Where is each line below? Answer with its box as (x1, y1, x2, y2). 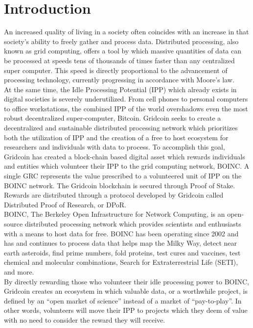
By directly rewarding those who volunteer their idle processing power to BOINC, (4, 276, 249, 286)
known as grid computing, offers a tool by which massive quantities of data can (4, 46, 242, 56)
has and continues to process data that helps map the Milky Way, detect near (4, 238, 237, 248)
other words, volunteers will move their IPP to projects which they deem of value (4, 305, 248, 315)
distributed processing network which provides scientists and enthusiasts (24, 219, 241, 228)
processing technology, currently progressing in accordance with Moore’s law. (4, 75, 234, 85)
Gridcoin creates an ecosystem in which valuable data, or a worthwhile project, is (4, 286, 248, 296)
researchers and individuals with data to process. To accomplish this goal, (4, 142, 225, 152)
